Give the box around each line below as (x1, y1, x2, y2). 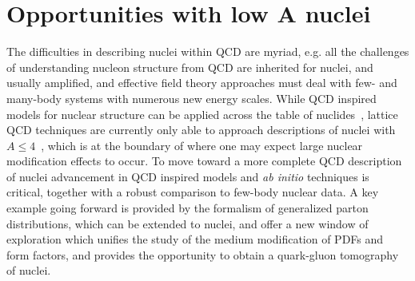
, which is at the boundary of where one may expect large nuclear (41, 137, 363, 153)
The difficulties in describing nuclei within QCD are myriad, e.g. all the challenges (6, 43, 409, 60)
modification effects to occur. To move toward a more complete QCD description (6, 152, 402, 169)
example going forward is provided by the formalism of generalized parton (6, 200, 369, 216)
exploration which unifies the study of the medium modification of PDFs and (6, 231, 384, 247)
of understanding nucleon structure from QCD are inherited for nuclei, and (6, 58, 373, 75)
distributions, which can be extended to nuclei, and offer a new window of (6, 215, 369, 232)
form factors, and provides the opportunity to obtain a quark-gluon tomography (6, 246, 399, 263)
